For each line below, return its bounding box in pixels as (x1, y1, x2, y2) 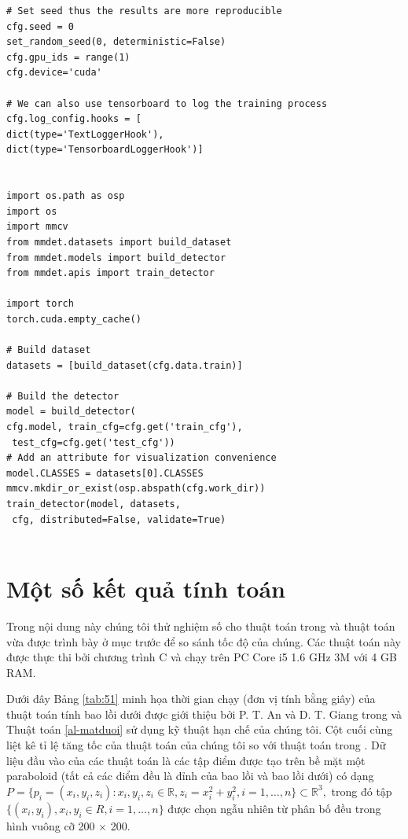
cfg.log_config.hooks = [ (6, 113, 142, 125)
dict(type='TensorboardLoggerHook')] (6, 144, 204, 156)
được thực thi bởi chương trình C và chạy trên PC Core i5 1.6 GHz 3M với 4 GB (6, 649, 397, 665)
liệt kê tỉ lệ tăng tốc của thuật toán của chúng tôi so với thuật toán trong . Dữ (6, 737, 386, 753)
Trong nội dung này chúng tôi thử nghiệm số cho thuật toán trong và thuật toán (6, 617, 395, 634)
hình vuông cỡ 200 (6, 817, 95, 833)
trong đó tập (331, 782, 392, 799)
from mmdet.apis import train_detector (6, 267, 215, 279)
